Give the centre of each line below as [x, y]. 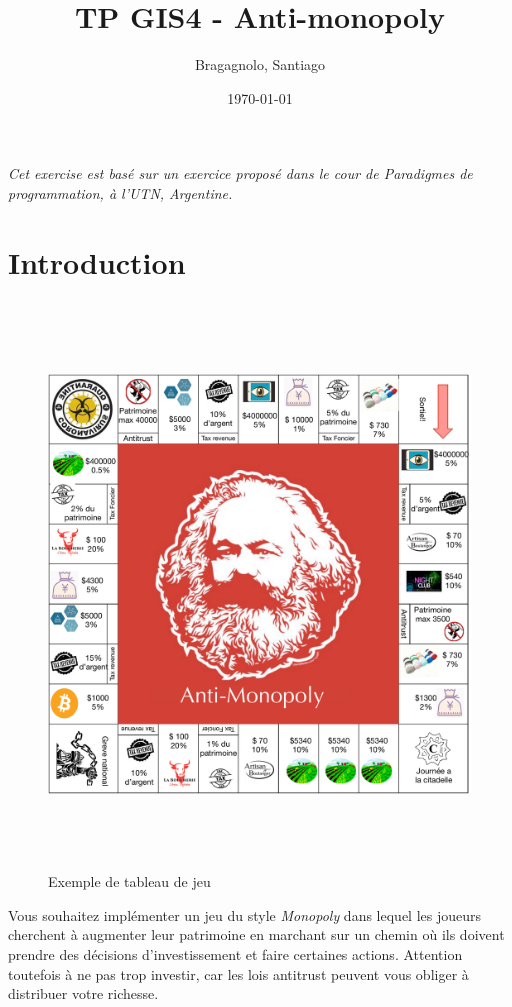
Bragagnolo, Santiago [260, 64]
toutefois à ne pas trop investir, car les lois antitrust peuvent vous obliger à [238, 973]
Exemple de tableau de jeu [129, 881]
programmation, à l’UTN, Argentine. [120, 192]
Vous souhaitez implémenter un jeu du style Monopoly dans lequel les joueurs [245, 914]
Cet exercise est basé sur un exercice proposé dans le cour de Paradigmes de [240, 173]
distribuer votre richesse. [83, 993]
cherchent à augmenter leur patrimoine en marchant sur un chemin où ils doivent [256, 934]
